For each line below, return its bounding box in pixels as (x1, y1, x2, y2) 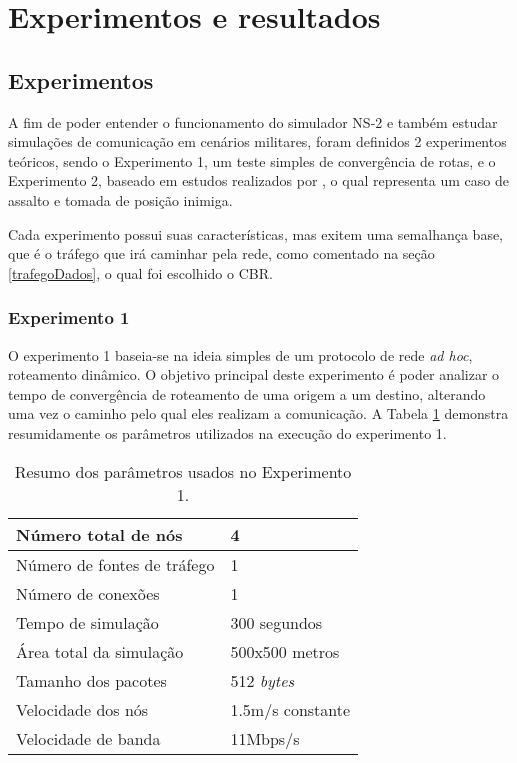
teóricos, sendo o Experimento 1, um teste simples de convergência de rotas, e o (8, 150, 496, 171)
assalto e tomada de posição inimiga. (8, 189, 233, 210)
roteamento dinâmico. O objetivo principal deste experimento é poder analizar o (8, 364, 500, 385)
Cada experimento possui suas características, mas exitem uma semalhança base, (8, 223, 504, 244)
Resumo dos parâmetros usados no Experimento (14, 459, 352, 483)
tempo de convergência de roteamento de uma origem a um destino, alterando (8, 383, 486, 404)
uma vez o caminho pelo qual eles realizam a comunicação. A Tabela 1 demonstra (8, 403, 509, 424)
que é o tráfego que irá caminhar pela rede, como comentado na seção (8, 243, 435, 264)
